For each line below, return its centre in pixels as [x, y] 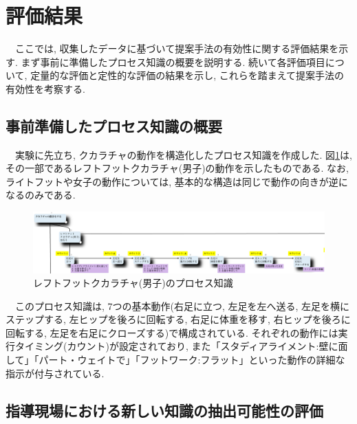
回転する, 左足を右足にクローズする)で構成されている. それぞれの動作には [172, 332]
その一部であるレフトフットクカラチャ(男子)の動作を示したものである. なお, [177, 168]
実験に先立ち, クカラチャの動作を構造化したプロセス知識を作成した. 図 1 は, [183, 154]
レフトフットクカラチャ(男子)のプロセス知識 [133, 283]
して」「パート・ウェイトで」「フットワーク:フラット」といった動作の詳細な [175, 360]
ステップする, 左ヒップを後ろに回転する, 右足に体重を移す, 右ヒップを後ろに [178, 319]
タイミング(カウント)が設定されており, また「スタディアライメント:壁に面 [181, 346]
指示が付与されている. [55, 373]
